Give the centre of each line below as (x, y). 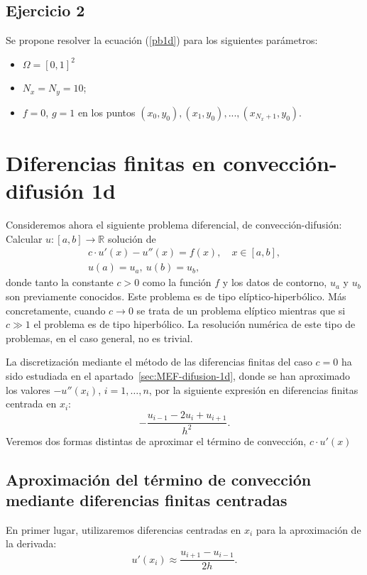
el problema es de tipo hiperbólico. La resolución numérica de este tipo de (195, 324)
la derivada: (31, 543)
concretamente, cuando (56, 310)
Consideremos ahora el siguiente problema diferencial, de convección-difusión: (174, 225)
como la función (177, 282)
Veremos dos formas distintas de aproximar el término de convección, (156, 440)
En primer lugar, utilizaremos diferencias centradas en (124, 529)
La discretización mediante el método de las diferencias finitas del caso (159, 362)
